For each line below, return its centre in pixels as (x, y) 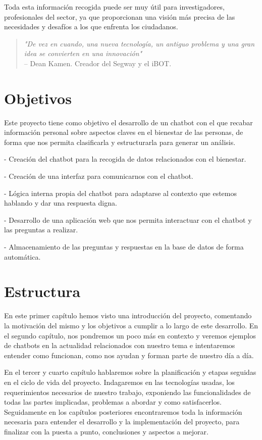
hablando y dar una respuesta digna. (61, 203)
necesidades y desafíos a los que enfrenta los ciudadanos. (91, 27)
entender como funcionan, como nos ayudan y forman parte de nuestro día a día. (129, 355)
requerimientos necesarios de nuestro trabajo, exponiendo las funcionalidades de (127, 392)
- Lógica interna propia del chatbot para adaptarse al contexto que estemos (121, 193)
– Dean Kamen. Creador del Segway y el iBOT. (98, 63)
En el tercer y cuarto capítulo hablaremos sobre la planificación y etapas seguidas (130, 372)
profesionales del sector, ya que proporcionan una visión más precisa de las (120, 16)
